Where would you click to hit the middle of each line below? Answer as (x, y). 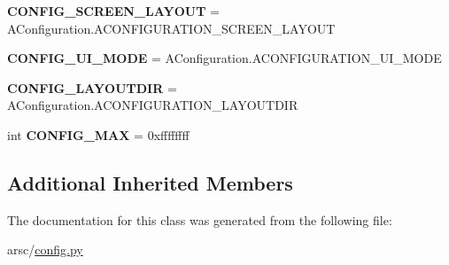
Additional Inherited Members (150, 182)
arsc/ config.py (45, 249)
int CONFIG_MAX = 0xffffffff (98, 134)
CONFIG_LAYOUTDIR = (92, 87)
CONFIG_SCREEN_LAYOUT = (113, 11)
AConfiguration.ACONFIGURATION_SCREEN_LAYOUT (171, 28)
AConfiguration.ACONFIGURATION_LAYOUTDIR (153, 105)
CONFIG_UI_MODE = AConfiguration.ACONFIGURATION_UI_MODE (224, 58)
